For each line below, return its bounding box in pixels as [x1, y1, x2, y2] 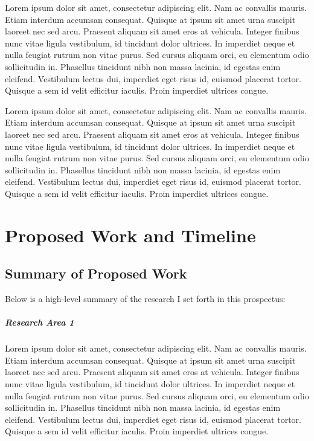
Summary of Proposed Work [5, 264, 187, 283]
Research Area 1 [5, 316, 74, 329]
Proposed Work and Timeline [5, 222, 256, 247]
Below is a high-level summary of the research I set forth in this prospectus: [5, 292, 286, 305]
